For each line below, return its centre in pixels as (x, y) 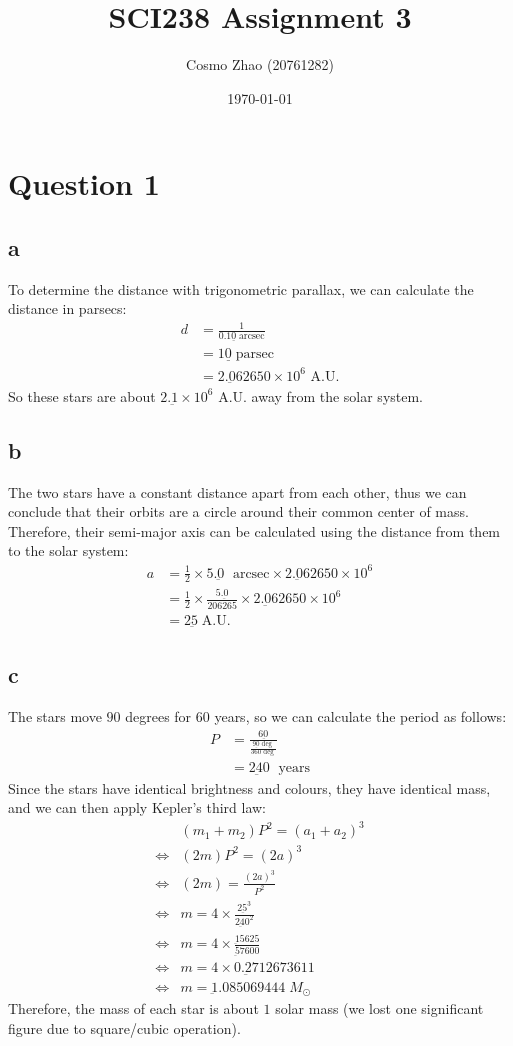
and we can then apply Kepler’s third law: (137, 807)
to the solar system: (68, 550)
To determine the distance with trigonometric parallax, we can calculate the (241, 288)
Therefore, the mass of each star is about (133, 1008)
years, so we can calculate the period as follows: (360, 716)
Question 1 (84, 183)
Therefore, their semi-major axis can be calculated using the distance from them (254, 530)
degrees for (158, 716)
